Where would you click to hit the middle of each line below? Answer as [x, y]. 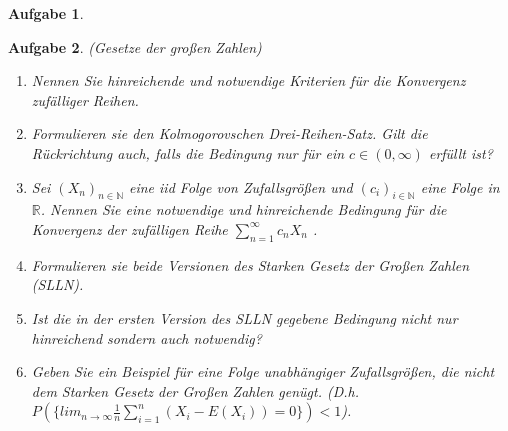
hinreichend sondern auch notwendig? [146, 337]
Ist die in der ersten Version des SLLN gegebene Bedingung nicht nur [244, 317]
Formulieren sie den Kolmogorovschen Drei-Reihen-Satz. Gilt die [229, 133]
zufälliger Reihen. [85, 99]
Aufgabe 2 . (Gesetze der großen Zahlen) [135, 46]
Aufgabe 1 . [46, 13]
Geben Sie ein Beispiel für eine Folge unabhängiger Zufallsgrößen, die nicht [263, 371]
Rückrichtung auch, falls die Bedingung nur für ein [188, 152]
